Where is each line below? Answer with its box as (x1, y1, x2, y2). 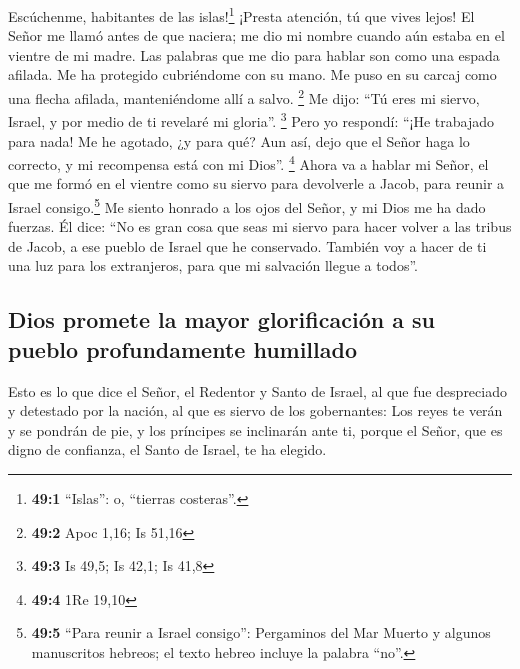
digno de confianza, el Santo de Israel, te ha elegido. (8, 439, 327, 460)
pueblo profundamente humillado (8, 333, 357, 364)
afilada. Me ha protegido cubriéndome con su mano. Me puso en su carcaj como (8, 64, 497, 85)
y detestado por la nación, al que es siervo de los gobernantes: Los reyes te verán (8, 400, 503, 421)
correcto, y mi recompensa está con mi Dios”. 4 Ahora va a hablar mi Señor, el (8, 151, 489, 174)
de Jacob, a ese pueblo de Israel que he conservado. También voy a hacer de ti (8, 235, 487, 256)
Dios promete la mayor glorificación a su (8, 304, 435, 335)
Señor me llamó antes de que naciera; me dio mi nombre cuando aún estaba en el (8, 25, 505, 46)
